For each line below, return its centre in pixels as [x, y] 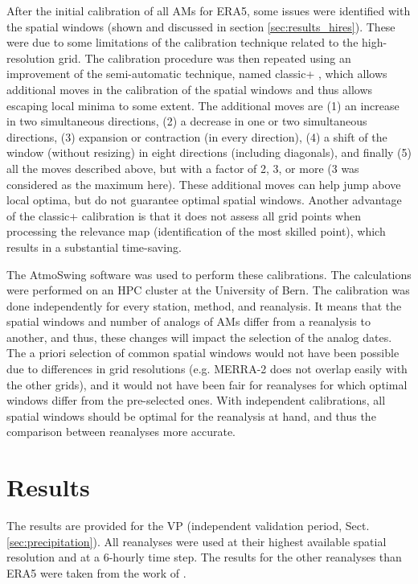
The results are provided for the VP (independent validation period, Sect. [188, 526]
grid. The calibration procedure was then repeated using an [205, 58]
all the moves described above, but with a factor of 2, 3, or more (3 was [183, 168]
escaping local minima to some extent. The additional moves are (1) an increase [203, 105]
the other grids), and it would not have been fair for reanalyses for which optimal [207, 384]
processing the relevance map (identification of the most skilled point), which [196, 231]
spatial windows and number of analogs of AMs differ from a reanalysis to [189, 321]
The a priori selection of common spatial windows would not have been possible [203, 353]
